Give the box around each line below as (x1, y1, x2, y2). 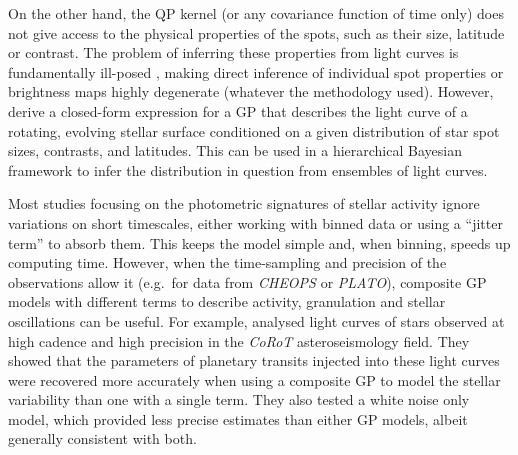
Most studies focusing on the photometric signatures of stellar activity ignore (8, 193, 480, 214)
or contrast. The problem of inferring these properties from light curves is (8, 42, 459, 63)
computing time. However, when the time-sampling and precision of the (8, 252, 447, 273)
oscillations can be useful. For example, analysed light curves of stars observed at (8, 310, 505, 331)
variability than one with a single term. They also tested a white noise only (8, 389, 470, 410)
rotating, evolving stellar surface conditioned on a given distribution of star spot (8, 120, 500, 141)
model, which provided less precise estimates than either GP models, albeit (8, 408, 468, 429)
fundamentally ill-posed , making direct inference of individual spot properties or (8, 61, 504, 82)
